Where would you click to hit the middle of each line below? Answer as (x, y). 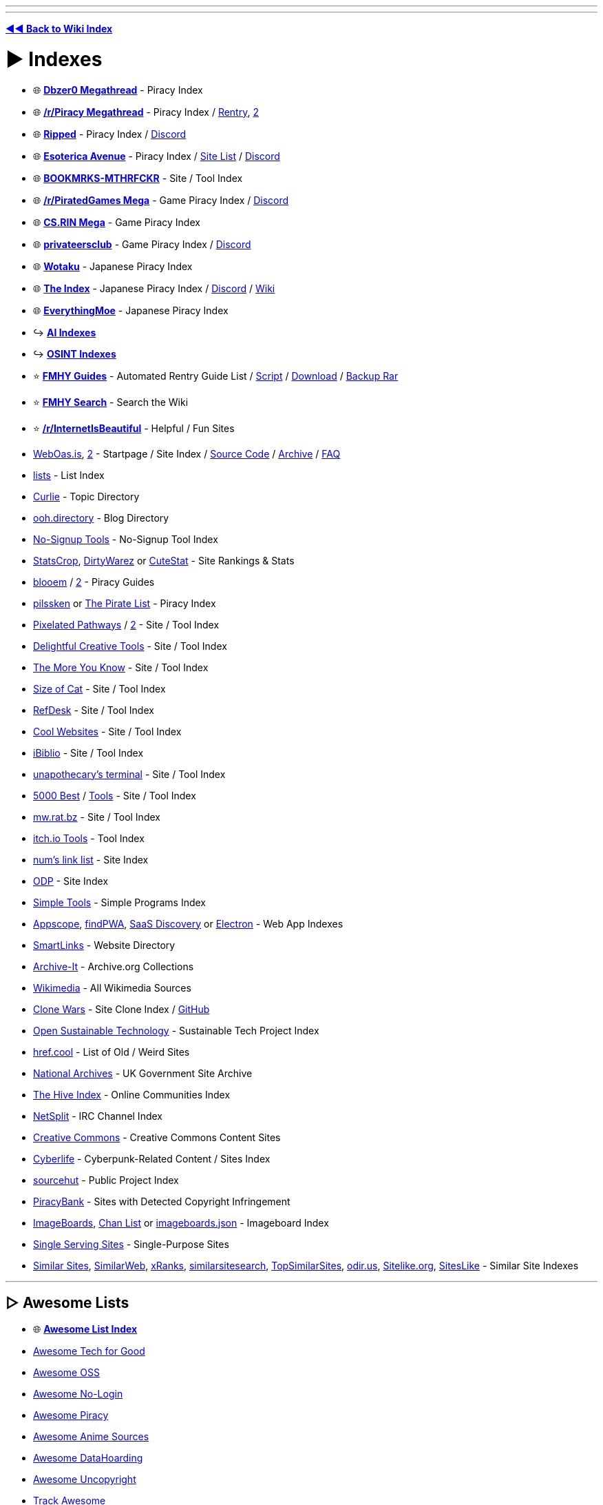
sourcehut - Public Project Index (106, 1180)
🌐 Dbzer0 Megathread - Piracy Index (118, 90)
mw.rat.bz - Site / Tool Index (97, 817)
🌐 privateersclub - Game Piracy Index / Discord (142, 244)
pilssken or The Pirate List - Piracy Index (125, 603)
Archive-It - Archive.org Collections (114, 966)
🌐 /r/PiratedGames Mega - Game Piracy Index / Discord (161, 200)
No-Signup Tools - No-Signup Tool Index (126, 539)
